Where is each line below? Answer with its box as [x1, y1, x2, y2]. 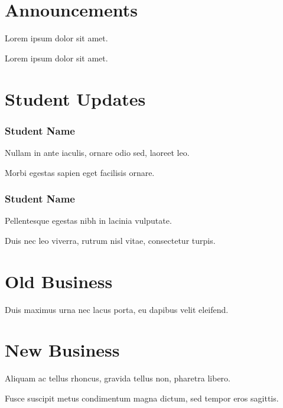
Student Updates [5, 86, 146, 110]
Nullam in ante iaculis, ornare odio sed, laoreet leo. [5, 146, 190, 158]
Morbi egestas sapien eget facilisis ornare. [5, 166, 155, 178]
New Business [5, 338, 120, 362]
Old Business [5, 269, 113, 293]
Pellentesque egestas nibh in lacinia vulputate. [5, 214, 172, 227]
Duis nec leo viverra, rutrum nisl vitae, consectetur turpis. [5, 234, 216, 246]
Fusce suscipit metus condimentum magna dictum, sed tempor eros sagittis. [5, 391, 279, 404]
